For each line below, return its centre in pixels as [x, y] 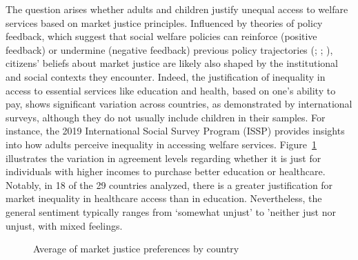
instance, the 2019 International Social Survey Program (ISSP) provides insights [175, 131]
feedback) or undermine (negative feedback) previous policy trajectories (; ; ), [169, 49]
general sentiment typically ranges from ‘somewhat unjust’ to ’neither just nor [171, 211]
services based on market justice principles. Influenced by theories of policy [164, 22]
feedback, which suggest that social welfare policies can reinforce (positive [161, 36]
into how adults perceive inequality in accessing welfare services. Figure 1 [161, 144]
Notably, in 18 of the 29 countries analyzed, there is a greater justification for [169, 184]
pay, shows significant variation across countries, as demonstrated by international [179, 104]
